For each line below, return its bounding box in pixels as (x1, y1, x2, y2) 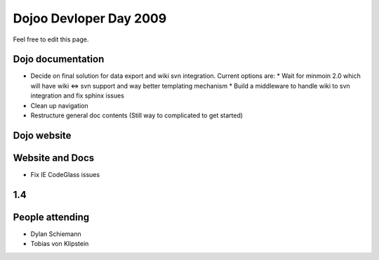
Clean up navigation (30, 101, 89, 110)
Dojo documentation (13, 53, 105, 65)
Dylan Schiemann (30, 229, 81, 238)
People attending (13, 211, 90, 223)
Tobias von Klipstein (30, 240, 89, 248)
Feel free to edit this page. (13, 35, 89, 44)
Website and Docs (13, 152, 95, 164)
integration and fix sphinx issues (30, 91, 124, 100)
